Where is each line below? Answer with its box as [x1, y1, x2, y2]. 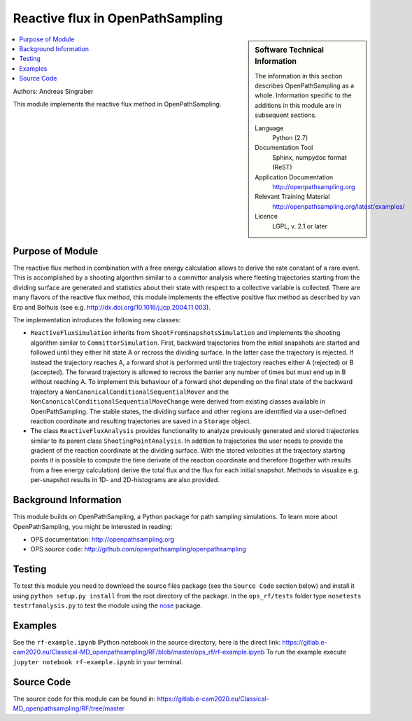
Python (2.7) [272, 134, 308, 142]
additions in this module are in [255, 101, 342, 109]
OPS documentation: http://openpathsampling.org [30, 535, 175, 543]
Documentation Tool [255, 144, 313, 152]
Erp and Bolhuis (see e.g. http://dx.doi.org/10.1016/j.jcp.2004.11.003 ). [13, 303, 211, 311]
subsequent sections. [255, 111, 318, 119]
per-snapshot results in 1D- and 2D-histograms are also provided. [30, 476, 220, 484]
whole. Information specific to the [255, 91, 352, 99]
